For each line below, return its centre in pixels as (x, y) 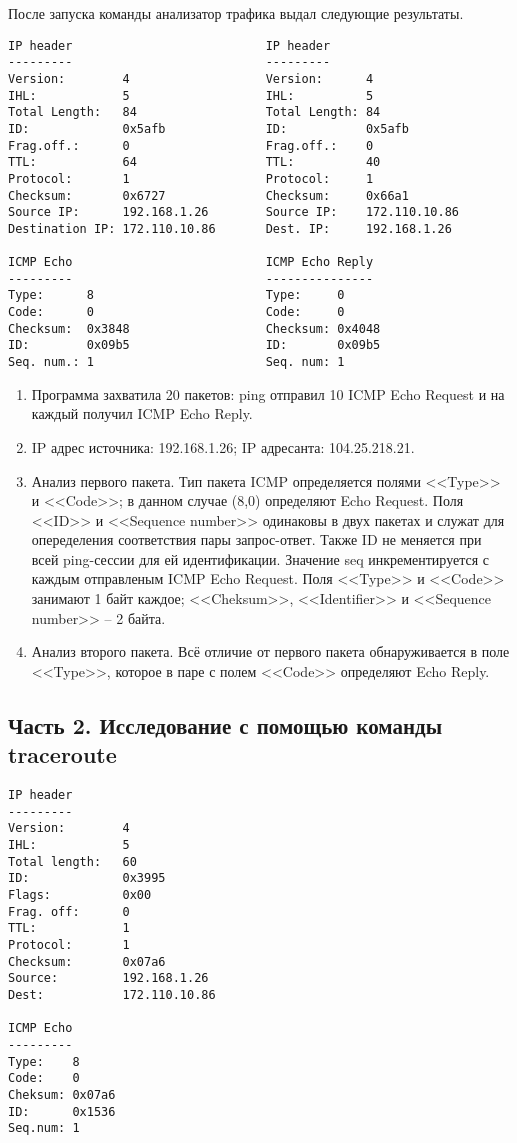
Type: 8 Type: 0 (176, 295)
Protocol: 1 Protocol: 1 (191, 178)
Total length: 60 (72, 861)
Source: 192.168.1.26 (108, 978)
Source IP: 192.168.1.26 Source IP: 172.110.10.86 (234, 212)
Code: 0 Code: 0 (176, 312)
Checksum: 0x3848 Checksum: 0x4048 (194, 328)
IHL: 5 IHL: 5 (191, 95)
